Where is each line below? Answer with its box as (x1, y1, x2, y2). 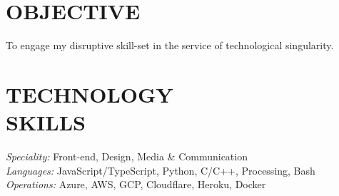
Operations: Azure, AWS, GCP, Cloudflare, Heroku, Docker (6, 177, 266, 192)
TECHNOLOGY (6, 79, 173, 108)
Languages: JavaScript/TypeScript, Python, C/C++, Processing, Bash (6, 163, 315, 177)
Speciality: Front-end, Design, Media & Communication (6, 149, 248, 164)
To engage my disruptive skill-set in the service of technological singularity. (6, 38, 334, 53)
